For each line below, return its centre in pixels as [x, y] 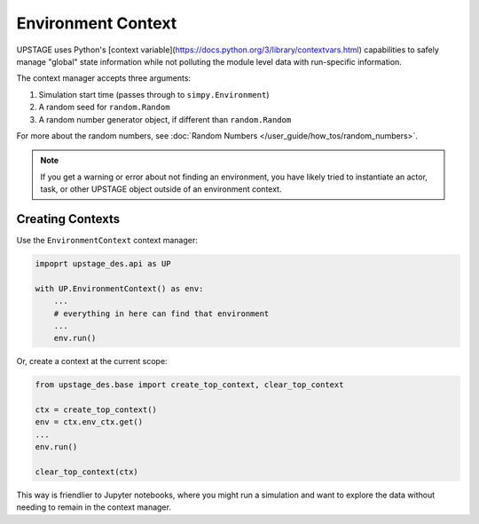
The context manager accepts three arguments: [103, 78]
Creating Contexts [68, 219]
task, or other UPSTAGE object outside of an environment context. [161, 189]
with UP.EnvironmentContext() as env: [119, 288]
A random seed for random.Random [104, 107]
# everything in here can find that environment [161, 314]
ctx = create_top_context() [96, 410]
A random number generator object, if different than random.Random [165, 119]
